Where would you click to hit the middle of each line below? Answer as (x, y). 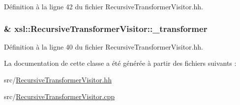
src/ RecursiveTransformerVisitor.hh (58, 79)
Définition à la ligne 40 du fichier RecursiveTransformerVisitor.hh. (104, 46)
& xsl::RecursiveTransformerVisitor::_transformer (106, 28)
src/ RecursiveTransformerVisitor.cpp (60, 96)
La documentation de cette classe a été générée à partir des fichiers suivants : (120, 63)
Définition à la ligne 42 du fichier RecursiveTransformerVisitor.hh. (104, 6)
